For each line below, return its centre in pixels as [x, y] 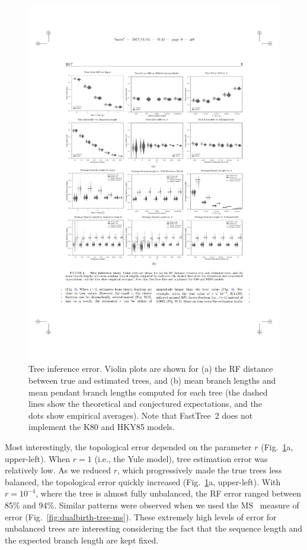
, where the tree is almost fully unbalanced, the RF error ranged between [168, 493]
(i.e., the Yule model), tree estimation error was [181, 458]
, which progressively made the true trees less [200, 470]
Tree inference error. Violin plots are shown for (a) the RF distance [151, 369]
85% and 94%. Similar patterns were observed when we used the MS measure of [152, 505]
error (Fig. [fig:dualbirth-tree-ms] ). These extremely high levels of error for [141, 516]
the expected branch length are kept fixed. [82, 540]
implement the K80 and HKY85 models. [102, 427]
